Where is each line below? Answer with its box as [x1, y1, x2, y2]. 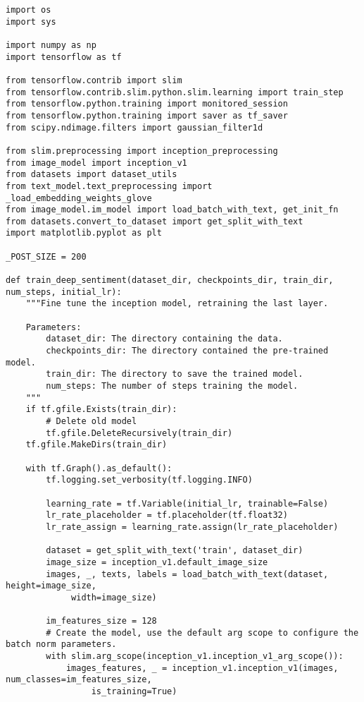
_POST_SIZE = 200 [6, 251, 87, 262]
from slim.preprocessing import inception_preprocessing [6, 145, 278, 156]
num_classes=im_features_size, [6, 674, 152, 685]
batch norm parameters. [6, 639, 117, 650]
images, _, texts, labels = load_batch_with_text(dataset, [46, 569, 329, 579]
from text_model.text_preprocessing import [6, 181, 213, 191]
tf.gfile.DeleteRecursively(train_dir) [46, 428, 233, 438]
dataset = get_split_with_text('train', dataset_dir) [46, 545, 303, 556]
